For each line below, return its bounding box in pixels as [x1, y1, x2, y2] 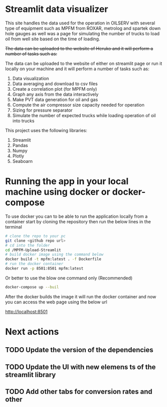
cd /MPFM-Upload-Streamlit [5, 248, 61, 253]
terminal [5, 224, 22, 230]
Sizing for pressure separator [12, 107, 73, 113]
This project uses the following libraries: [5, 127, 87, 133]
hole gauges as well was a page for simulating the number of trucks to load [5, 30, 160, 36]
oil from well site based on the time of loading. [5, 36, 101, 42]
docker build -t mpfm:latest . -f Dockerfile [5, 257, 101, 262]
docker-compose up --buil [5, 284, 59, 289]
